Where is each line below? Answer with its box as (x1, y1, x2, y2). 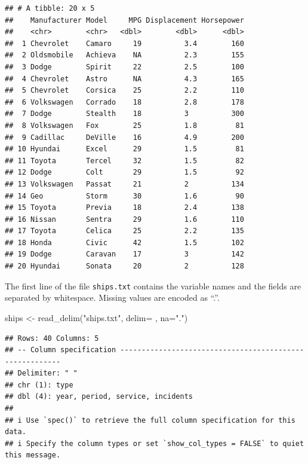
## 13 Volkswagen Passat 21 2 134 (5, 179, 244, 188)
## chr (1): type (5, 380, 73, 389)
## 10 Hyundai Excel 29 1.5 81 (5, 145, 244, 154)
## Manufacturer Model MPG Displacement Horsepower (5, 16, 244, 25)
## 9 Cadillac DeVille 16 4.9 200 (5, 133, 244, 142)
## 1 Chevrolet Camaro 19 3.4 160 (5, 39, 244, 48)
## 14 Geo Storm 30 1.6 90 (5, 191, 244, 200)
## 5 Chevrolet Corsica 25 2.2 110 (5, 86, 244, 95)
